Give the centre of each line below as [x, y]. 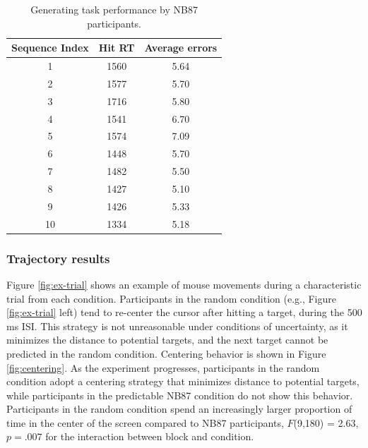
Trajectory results [58, 258]
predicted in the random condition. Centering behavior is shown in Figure [166, 353]
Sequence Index [50, 48]
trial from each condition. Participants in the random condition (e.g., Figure [171, 298]
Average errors [181, 48]
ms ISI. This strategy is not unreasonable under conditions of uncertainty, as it [177, 326]
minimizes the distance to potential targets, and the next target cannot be [167, 340]
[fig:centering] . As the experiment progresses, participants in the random [163, 367]
